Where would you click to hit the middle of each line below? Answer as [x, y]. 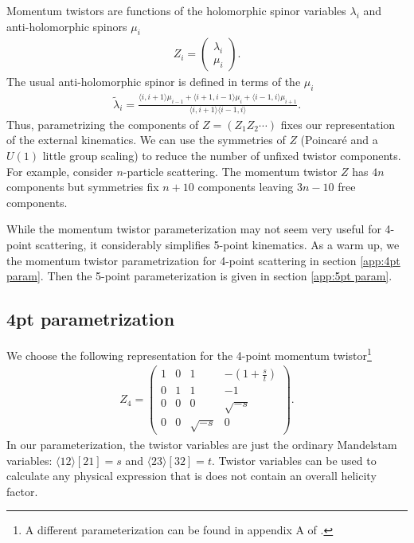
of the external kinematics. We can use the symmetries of [146, 140]
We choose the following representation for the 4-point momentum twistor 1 [189, 354]
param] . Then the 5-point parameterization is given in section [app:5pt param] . [199, 276]
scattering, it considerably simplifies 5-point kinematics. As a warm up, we [217, 244]
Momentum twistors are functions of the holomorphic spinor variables [176, 10]
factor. [22, 491]
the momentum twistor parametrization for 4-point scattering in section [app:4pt [203, 260]
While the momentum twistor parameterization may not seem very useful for [194, 229]
